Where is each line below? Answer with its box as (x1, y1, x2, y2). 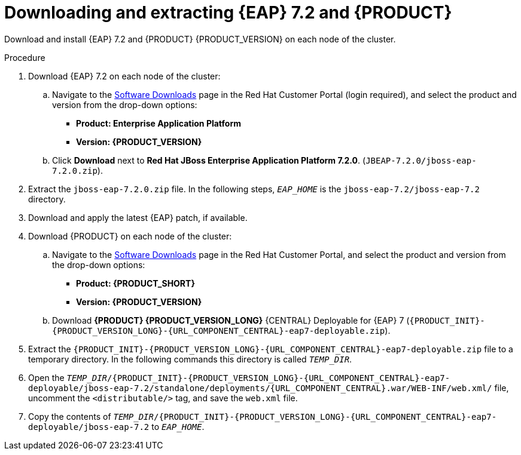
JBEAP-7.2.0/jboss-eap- (365, 155, 477, 165)
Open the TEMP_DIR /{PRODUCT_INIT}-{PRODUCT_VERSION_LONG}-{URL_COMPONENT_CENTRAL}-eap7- (28, 372, 450, 383)
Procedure (4, 52, 45, 63)
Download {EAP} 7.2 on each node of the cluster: (28, 70, 221, 81)
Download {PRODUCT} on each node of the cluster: (28, 230, 232, 241)
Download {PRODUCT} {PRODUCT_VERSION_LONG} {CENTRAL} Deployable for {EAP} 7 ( (52, 315, 410, 325)
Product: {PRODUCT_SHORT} (76, 278, 195, 288)
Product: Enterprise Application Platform (76, 118, 241, 128)
